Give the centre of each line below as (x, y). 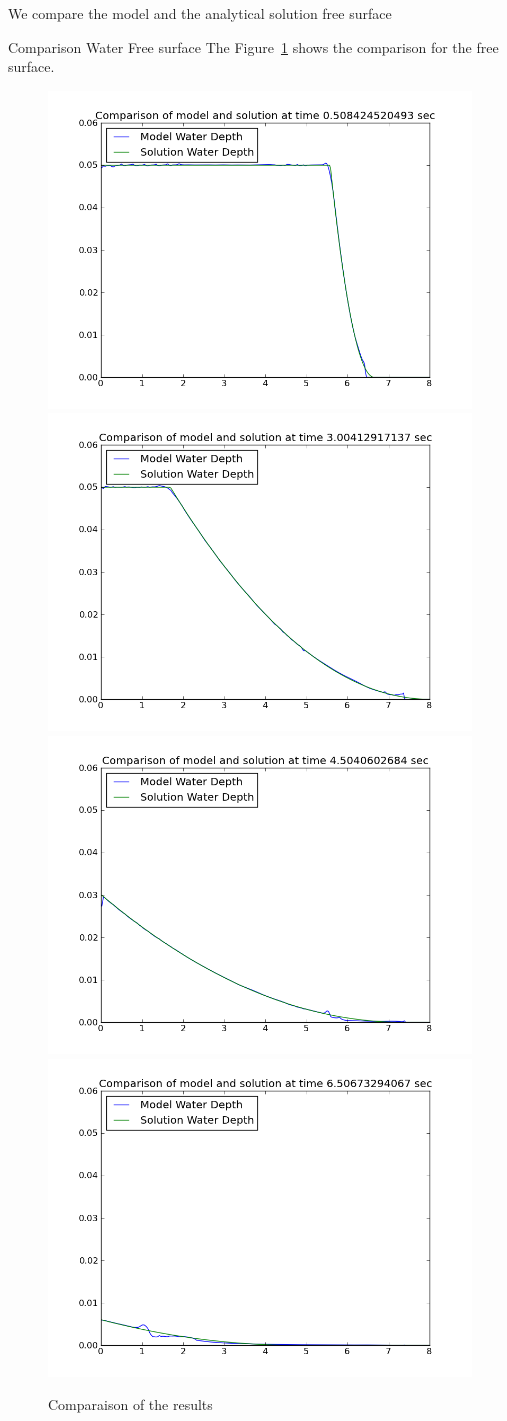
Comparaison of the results (130, 1404)
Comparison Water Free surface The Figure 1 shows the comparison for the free (253, 46)
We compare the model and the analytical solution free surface (200, 13)
